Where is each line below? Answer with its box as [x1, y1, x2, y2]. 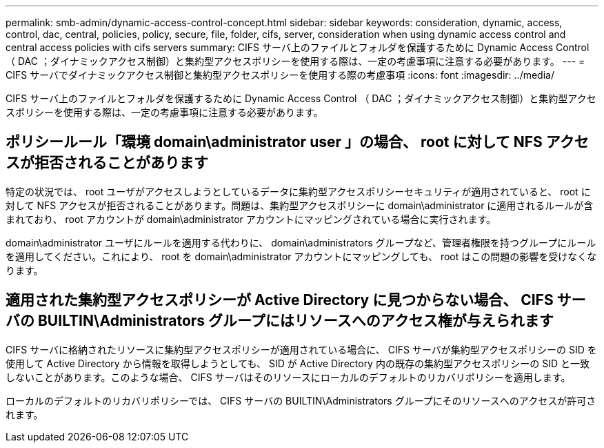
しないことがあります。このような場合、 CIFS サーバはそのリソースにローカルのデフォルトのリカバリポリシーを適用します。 [6, 371, 571, 383]
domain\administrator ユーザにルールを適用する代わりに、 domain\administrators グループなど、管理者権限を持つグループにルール [6, 236, 596, 249]
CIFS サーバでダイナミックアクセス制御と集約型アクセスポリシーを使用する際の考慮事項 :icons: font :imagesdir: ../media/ [6, 69, 554, 81]
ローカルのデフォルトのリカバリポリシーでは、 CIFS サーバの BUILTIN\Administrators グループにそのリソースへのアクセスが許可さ [6, 394, 596, 407]
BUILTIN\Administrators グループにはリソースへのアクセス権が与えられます [37, 312, 554, 330]
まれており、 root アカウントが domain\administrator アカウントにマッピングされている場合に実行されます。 [6, 213, 496, 225]
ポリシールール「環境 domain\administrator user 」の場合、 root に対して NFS [6, 133, 543, 151]
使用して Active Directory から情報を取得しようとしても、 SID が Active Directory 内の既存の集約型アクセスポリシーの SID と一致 [6, 357, 590, 369]
